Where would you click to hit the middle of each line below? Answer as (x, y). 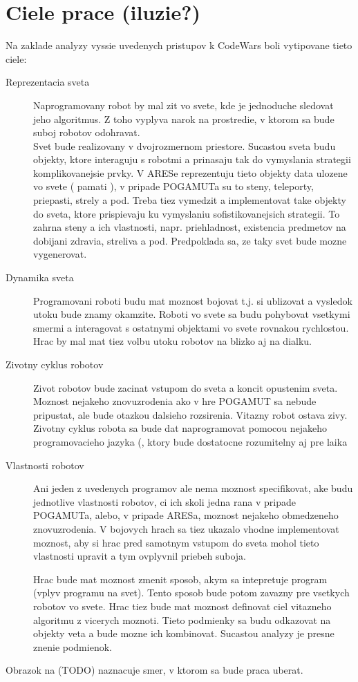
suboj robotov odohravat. (87, 132)
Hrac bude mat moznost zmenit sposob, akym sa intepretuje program (180, 579)
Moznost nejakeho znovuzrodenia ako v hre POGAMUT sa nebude (175, 401)
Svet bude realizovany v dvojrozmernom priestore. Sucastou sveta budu (185, 145)
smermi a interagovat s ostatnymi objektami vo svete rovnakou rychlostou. (191, 327)
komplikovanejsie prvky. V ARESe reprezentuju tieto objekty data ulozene (190, 172)
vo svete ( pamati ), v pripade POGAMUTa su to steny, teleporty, (173, 186)
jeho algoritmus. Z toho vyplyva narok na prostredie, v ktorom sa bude (184, 119)
